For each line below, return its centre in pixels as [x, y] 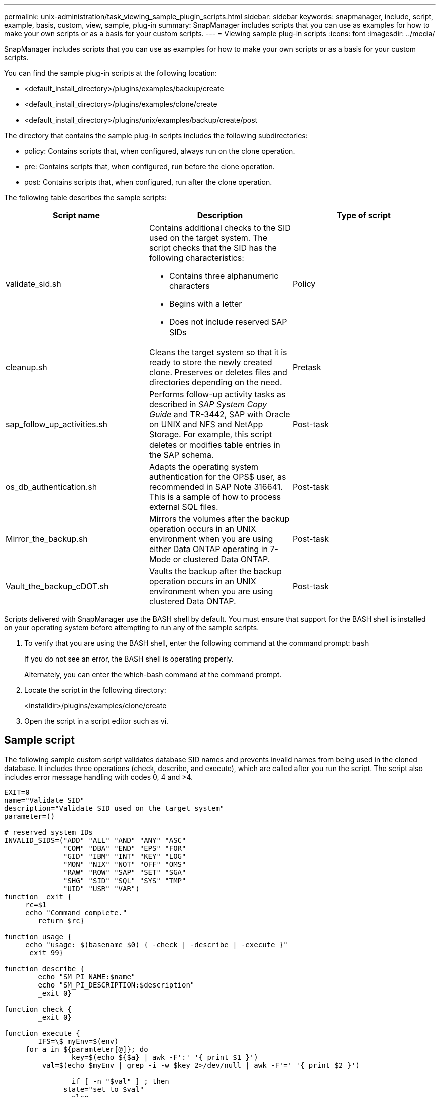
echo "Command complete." [76, 912]
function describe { [44, 969]
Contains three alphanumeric [224, 276]
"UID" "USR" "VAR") [101, 888]
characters [189, 286]
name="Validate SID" [44, 800]
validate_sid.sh [33, 284]
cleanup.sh [26, 367]
